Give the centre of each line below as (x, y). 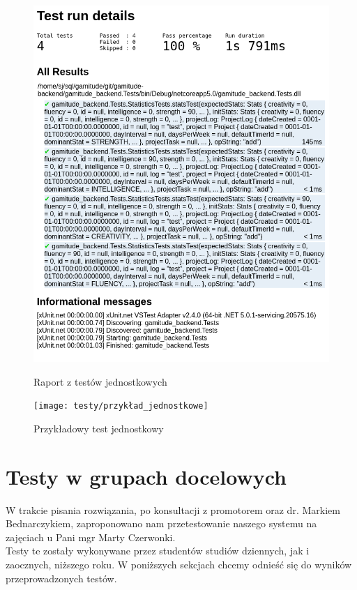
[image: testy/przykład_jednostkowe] (121, 406)
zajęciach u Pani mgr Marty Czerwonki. (91, 537)
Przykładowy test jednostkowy (99, 428)
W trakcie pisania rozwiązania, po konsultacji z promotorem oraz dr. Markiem (173, 509)
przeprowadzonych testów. (61, 578)
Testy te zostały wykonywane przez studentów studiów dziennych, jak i (158, 551)
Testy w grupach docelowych (146, 476)
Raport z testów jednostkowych (100, 381)
